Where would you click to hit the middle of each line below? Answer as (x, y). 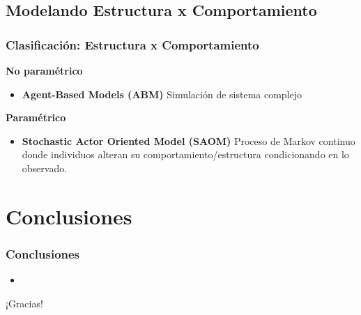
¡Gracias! (24, 303)
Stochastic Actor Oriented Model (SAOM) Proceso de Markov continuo (189, 140)
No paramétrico (44, 70)
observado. (45, 168)
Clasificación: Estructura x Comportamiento (132, 44)
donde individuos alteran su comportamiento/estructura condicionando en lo (185, 154)
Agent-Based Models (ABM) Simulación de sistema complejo (162, 94)
